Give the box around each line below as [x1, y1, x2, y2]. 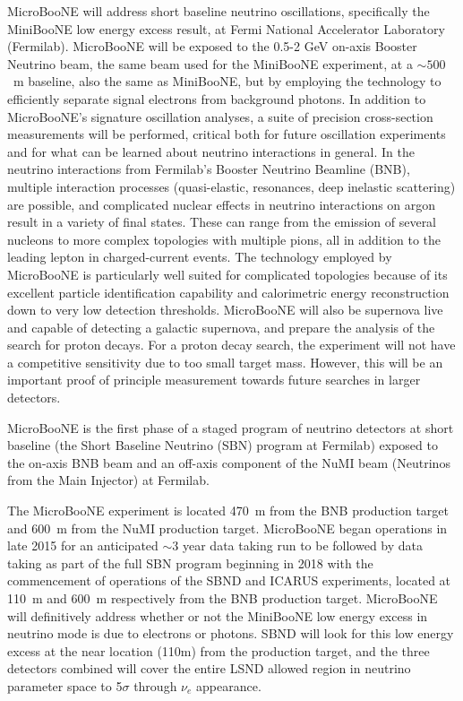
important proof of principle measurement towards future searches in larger [7, 370, 421, 389]
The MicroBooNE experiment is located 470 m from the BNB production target [7, 501, 449, 520]
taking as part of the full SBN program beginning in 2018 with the [7, 553, 373, 572]
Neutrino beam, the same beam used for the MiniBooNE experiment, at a [7, 54, 413, 73]
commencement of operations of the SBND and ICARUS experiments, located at [7, 571, 451, 590]
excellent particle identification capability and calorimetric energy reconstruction [7, 282, 450, 301]
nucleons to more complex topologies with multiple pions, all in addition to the [7, 229, 442, 248]
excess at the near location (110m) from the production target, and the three [7, 641, 430, 660]
